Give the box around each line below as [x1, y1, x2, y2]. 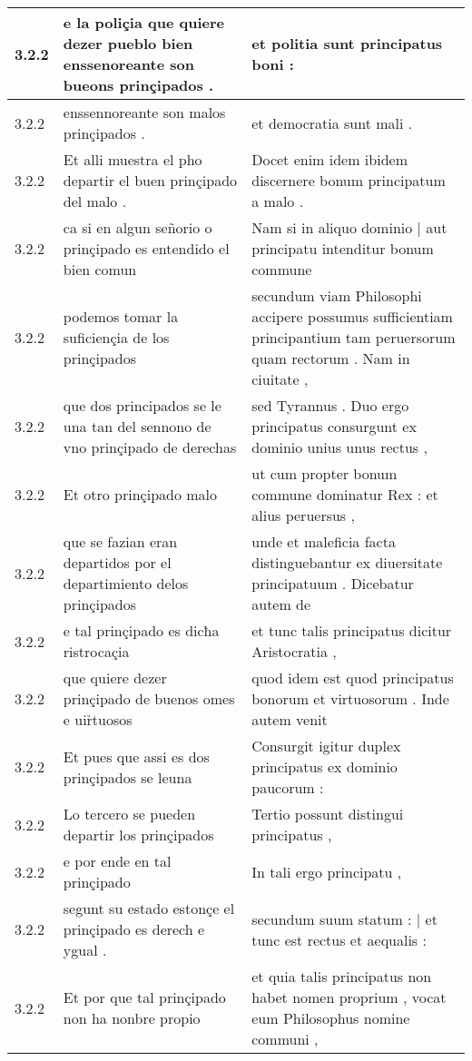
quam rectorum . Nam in [251, 348, 410, 368]
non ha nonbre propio [63, 1007, 201, 1028]
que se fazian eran [63, 531, 178, 552]
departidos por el [63, 552, 172, 573]
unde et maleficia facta [251, 531, 396, 552]
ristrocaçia [63, 641, 130, 662]
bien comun [63, 259, 137, 280]
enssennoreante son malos [63, 102, 226, 123]
